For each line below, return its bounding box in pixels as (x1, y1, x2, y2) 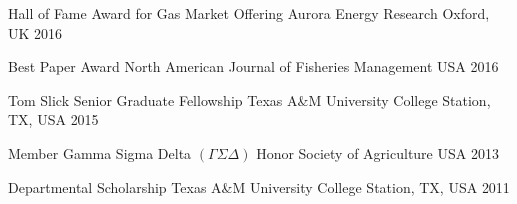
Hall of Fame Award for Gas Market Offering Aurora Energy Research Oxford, (8, 3, 490, 23)
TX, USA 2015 (8, 109, 99, 130)
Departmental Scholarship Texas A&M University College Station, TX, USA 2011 (8, 176, 510, 197)
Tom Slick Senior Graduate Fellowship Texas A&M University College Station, (8, 89, 491, 110)
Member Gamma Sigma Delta (8, 142, 192, 163)
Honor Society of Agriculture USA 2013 (256, 142, 499, 163)
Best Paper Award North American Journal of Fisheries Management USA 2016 (8, 56, 499, 77)
